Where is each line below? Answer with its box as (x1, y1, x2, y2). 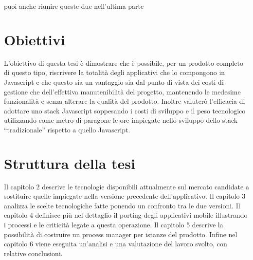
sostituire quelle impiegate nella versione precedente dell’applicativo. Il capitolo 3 (4, 191, 246, 201)
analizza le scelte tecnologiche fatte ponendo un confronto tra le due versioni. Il (4, 200, 240, 210)
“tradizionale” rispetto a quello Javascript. (4, 124, 130, 134)
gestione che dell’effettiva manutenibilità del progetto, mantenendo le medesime (4, 86, 241, 96)
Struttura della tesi (4, 153, 135, 173)
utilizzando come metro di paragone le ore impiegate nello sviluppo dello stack (4, 115, 238, 125)
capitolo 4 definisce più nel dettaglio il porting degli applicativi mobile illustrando (4, 210, 248, 220)
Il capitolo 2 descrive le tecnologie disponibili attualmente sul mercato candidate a (4, 181, 249, 191)
